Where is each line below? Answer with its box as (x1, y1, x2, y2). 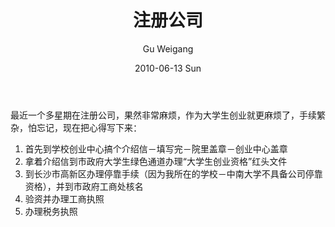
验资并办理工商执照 (24, 192, 105, 205)
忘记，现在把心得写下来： (36, 121, 142, 133)
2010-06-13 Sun (134, 62, 202, 74)
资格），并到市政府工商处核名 (24, 180, 144, 192)
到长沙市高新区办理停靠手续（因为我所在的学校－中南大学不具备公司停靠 (24, 167, 323, 180)
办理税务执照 (24, 205, 78, 217)
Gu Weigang (142, 42, 194, 55)
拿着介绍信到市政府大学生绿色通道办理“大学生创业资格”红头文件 (24, 155, 288, 167)
